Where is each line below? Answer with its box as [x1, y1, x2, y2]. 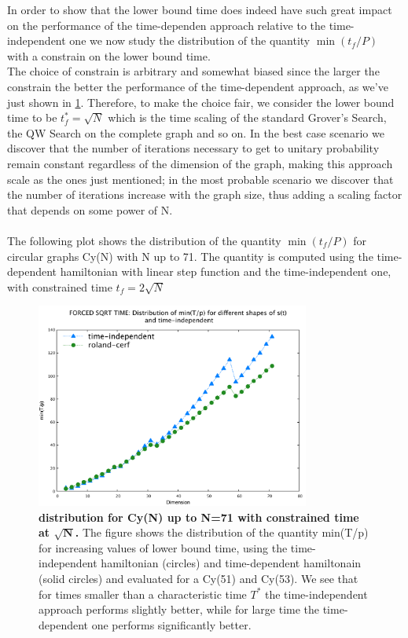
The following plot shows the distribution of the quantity [7, 232, 281, 248]
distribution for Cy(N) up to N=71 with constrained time [39, 508, 359, 525]
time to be [7, 109, 57, 126]
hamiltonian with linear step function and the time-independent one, [60, 263, 391, 280]
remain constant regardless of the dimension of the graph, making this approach [7, 155, 393, 171]
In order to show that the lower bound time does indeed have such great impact [7, 2, 392, 17]
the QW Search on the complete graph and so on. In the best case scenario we [7, 124, 384, 141]
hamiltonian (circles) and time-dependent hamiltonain [101, 555, 362, 571]
